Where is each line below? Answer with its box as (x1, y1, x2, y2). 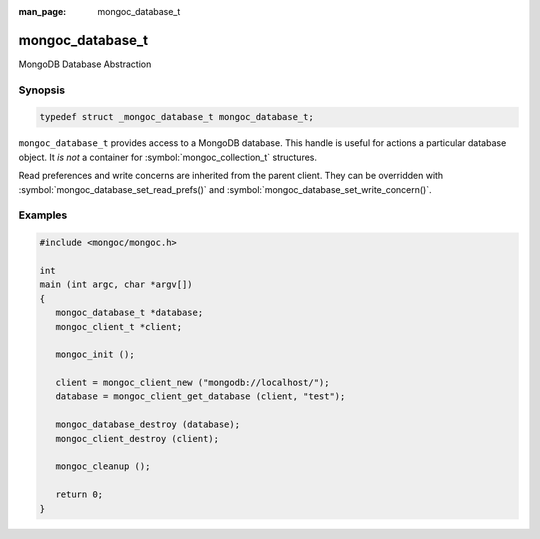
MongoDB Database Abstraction (18, 58, 152, 70)
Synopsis (18, 83, 65, 97)
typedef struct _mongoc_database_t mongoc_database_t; (39, 111, 314, 123)
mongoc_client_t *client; (55, 321, 183, 332)
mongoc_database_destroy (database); (55, 419, 240, 430)
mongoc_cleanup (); (55, 461, 151, 472)
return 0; (55, 489, 104, 500)
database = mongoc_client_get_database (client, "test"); (55, 391, 346, 402)
